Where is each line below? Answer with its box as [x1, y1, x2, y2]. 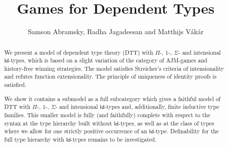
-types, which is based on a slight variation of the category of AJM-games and [9, 56, 207, 64]
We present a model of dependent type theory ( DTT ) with [4, 48, 153, 56]
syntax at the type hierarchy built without [4, 119, 112, 127]
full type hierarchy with [4, 135, 64, 143]
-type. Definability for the [153, 127, 219, 135]
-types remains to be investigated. [70, 135, 157, 143]
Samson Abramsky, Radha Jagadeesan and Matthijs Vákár [27, 26, 204, 37]
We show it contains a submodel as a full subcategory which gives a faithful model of [4, 94, 221, 103]
